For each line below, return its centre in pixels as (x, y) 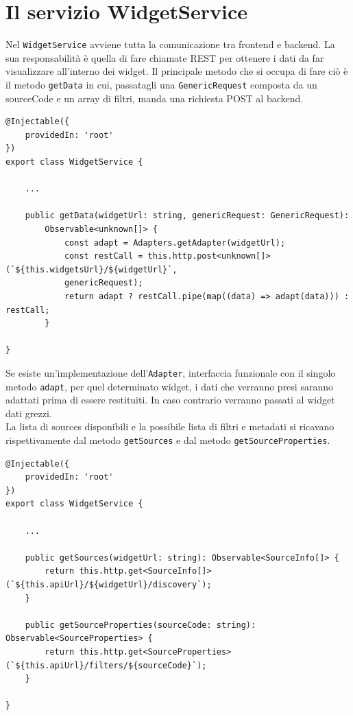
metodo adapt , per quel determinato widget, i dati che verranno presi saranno (169, 386)
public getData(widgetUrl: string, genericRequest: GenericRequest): (187, 216)
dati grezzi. (29, 413)
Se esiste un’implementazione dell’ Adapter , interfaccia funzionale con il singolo (171, 372)
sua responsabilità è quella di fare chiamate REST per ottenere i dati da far (165, 57)
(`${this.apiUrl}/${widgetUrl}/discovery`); (109, 585)
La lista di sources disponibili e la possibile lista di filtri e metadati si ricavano (170, 426)
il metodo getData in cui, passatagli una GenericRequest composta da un (161, 84)
